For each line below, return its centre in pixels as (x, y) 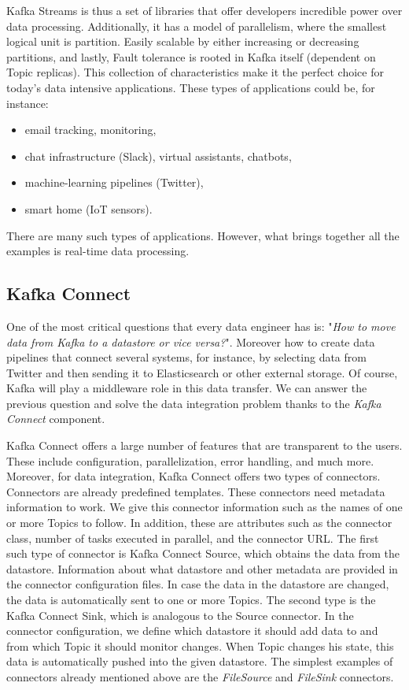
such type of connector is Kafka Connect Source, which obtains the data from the (203, 553)
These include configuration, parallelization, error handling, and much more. (190, 460)
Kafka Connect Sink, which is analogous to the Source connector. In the (180, 615)
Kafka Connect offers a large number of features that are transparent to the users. (204, 445)
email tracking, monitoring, (90, 130)
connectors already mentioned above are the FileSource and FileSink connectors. (200, 676)
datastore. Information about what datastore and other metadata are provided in (202, 568)
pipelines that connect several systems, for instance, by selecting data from (186, 357)
